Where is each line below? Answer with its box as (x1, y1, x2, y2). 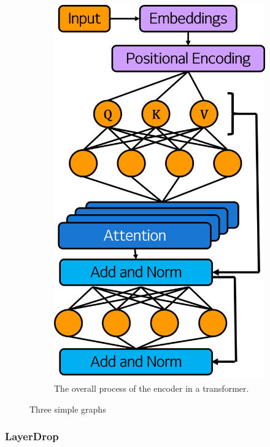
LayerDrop (5, 429, 59, 444)
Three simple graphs (29, 402, 106, 415)
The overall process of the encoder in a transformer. (54, 382, 249, 395)
